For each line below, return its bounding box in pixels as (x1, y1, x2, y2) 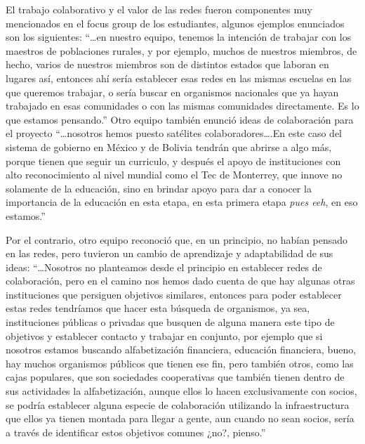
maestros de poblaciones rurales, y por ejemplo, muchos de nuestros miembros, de (6, 43, 357, 58)
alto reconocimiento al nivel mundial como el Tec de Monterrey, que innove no (6, 167, 343, 182)
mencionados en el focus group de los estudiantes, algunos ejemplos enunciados (6, 15, 345, 30)
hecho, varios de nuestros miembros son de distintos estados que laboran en (6, 57, 329, 72)
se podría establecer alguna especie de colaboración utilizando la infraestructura (6, 397, 350, 412)
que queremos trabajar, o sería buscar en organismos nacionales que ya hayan (6, 84, 339, 99)
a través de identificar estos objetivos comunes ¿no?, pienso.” (6, 424, 266, 439)
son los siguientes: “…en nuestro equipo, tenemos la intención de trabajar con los (6, 30, 352, 44)
